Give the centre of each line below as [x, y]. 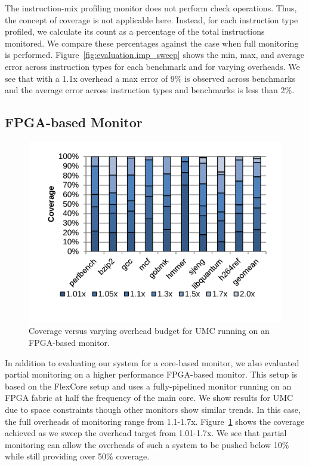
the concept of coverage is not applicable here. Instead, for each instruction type [152, 19]
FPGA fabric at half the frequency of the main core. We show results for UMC [149, 398]
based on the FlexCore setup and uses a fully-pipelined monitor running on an [148, 386]
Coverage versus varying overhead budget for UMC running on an [149, 331]
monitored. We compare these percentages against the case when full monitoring [152, 43]
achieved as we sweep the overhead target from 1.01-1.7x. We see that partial [146, 433]
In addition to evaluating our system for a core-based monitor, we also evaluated [152, 362]
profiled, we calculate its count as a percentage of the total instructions [135, 31]
